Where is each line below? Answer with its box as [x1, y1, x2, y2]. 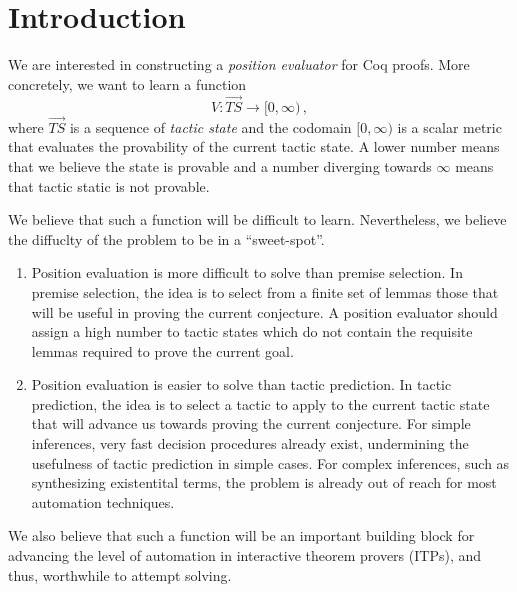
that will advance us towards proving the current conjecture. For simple [31, 413, 471, 434]
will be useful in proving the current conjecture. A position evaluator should [31, 301, 498, 322]
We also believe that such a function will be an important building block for [8, 525, 475, 546]
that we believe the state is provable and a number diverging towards [8, 155, 432, 176]
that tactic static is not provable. [8, 175, 210, 196]
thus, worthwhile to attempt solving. [8, 564, 232, 585]
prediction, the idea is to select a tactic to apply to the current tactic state [31, 393, 490, 414]
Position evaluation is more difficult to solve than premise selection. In [31, 262, 463, 283]
